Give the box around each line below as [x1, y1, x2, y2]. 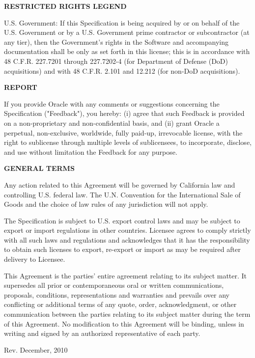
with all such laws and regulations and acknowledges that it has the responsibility [4, 234, 250, 245]
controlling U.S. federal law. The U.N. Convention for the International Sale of [4, 189, 241, 199]
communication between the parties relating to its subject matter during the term [4, 309, 251, 319]
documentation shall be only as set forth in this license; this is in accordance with [4, 46, 250, 56]
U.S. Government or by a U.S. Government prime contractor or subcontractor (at [4, 27, 250, 37]
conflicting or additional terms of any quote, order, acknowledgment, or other [4, 299, 237, 309]
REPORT [4, 82, 37, 92]
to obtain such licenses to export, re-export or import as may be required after [4, 244, 241, 254]
